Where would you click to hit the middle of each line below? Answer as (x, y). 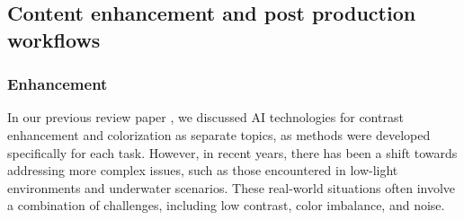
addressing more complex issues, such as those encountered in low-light (203, 170)
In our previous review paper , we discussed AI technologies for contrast (205, 117)
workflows (54, 39)
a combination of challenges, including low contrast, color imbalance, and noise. (226, 205)
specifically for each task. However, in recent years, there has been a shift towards (232, 152)
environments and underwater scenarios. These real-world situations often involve (232, 187)
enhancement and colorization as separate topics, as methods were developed (219, 134)
